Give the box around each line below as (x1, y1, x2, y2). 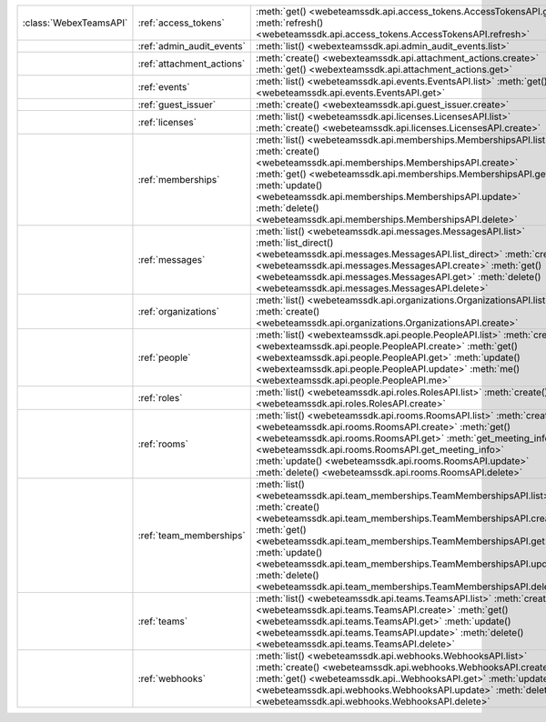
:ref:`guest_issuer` (137, 98, 217, 111)
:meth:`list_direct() (256, 236, 334, 249)
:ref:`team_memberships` (137, 529, 246, 541)
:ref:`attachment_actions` (137, 57, 246, 70)
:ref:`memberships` (137, 174, 220, 186)
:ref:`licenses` (137, 116, 197, 128)
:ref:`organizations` (137, 306, 220, 317)
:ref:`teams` (137, 615, 188, 627)
